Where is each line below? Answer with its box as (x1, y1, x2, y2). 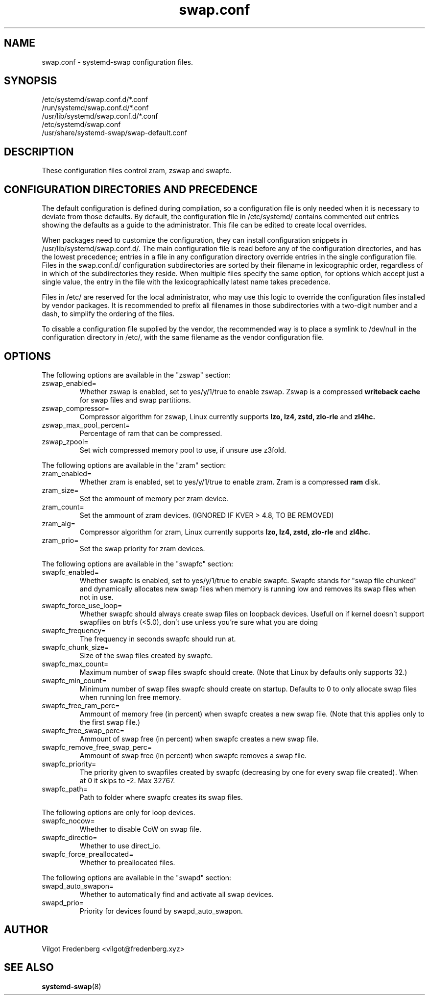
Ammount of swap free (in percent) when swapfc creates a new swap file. (79, 734, 319, 743)
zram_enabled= (42, 469, 92, 478)
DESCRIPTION (4, 145, 74, 158)
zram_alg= (42, 519, 76, 528)
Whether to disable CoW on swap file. (79, 824, 201, 833)
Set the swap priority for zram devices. (79, 544, 205, 553)
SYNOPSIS (4, 75, 57, 87)
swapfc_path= (42, 784, 88, 793)
